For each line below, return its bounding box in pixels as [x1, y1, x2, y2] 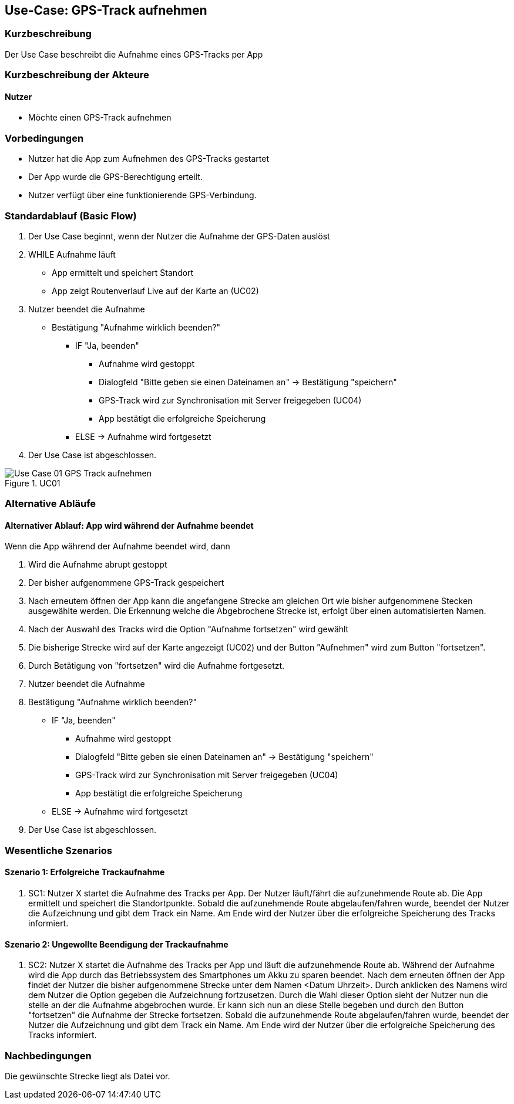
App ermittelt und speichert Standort [52, 267, 194, 278]
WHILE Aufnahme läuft [28, 249, 116, 259]
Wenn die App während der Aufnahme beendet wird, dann [5, 541, 230, 552]
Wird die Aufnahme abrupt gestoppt [28, 559, 167, 570]
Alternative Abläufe [5, 498, 96, 510]
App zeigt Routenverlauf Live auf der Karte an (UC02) [52, 285, 259, 296]
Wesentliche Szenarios [5, 844, 112, 856]
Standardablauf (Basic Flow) [5, 209, 137, 222]
